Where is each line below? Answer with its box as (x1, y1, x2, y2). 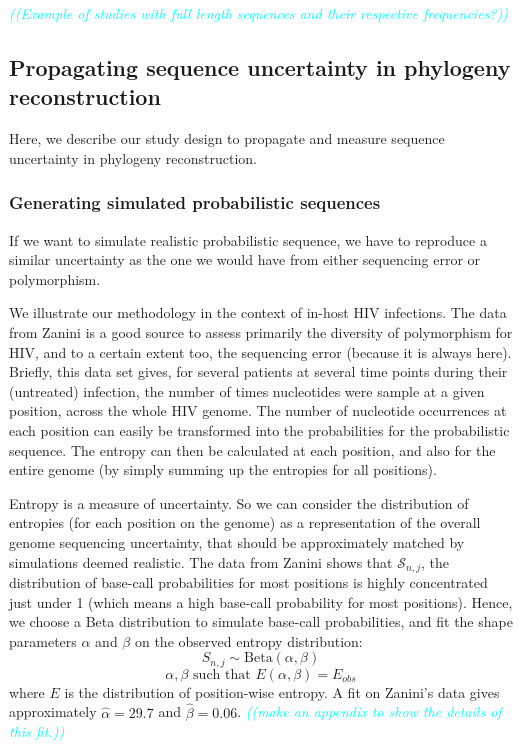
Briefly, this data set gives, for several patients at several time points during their (9, 361, 508, 382)
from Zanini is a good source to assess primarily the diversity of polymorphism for (9, 321, 513, 342)
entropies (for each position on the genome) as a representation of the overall (9, 512, 481, 533)
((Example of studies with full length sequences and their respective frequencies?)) (9, 3, 508, 23)
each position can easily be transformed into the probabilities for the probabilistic (9, 419, 510, 440)
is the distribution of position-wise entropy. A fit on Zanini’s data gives (64, 681, 500, 702)
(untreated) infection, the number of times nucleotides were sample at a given (9, 380, 485, 401)
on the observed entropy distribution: (134, 630, 363, 651)
